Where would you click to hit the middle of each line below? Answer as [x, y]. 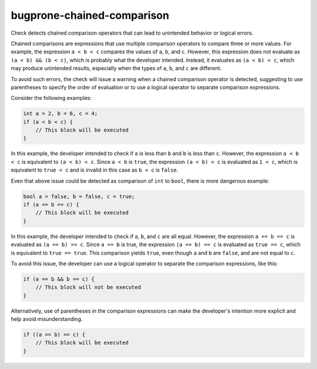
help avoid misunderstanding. [47, 319]
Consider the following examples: [51, 98]
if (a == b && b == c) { [59, 279]
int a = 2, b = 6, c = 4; [60, 114]
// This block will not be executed [88, 287]
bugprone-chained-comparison [90, 15]
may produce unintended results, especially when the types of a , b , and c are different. [116, 68]
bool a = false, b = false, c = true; [79, 196]
